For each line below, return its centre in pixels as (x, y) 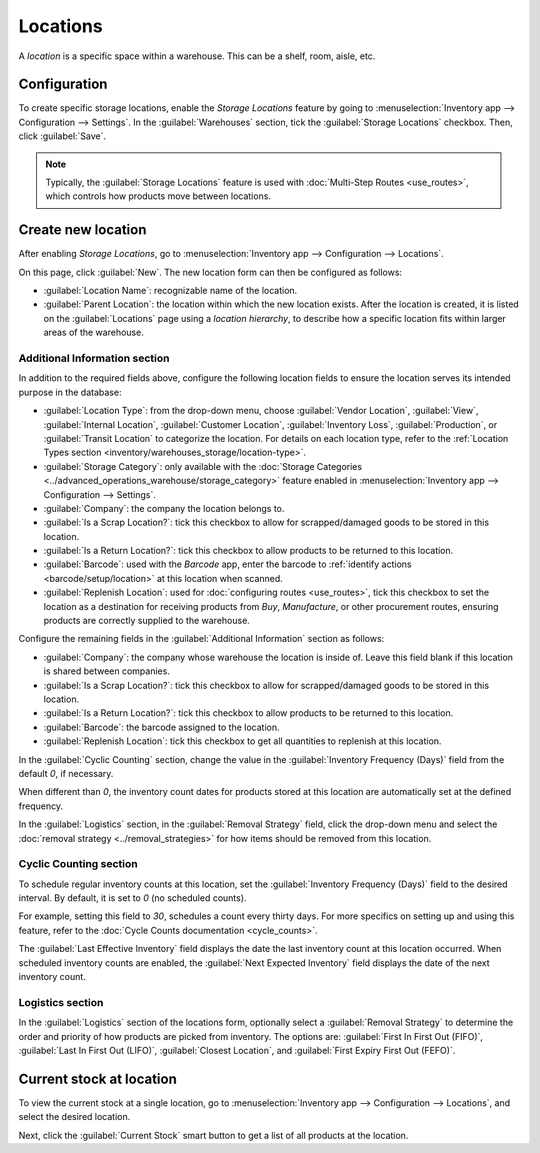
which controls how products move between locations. (158, 196)
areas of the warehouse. (93, 332)
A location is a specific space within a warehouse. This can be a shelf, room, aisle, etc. (197, 56)
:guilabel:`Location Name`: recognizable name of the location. (170, 291)
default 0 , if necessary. (66, 773)
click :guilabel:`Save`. (62, 136)
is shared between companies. (106, 671)
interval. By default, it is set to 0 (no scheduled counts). (132, 898)
